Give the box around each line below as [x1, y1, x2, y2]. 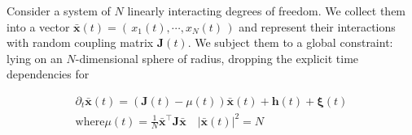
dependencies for [7, 65, 90, 82]
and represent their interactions [239, 18, 396, 35]
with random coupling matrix [7, 34, 154, 51]
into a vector [7, 18, 70, 35]
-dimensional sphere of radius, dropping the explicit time [75, 49, 359, 66]
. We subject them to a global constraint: [187, 34, 393, 51]
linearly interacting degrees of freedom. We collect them [127, 2, 406, 19]
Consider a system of [7, 2, 111, 19]
